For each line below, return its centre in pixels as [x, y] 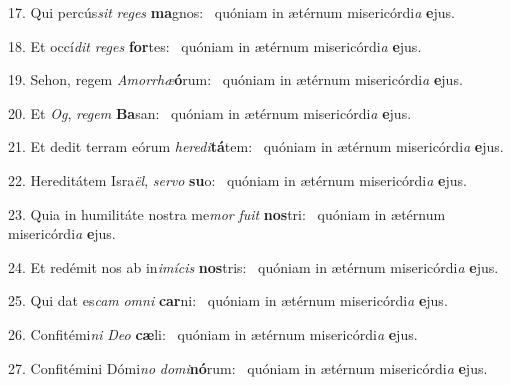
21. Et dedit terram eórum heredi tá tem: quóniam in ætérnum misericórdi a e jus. [256, 146]
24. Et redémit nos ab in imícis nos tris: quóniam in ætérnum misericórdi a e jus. [253, 266]
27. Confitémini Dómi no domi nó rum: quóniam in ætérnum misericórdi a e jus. [248, 367]
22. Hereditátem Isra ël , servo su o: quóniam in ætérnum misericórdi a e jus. [237, 179]
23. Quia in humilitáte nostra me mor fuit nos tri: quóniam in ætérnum [227, 213]
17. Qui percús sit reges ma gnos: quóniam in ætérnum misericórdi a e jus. [231, 12]
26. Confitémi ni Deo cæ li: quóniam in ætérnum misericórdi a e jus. [213, 333]
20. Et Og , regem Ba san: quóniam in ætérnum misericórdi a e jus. [210, 112]
